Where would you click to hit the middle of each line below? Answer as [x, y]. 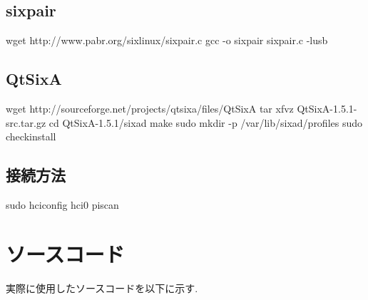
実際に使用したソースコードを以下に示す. [102, 288]
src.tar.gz [26, 122]
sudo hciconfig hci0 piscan [62, 204]
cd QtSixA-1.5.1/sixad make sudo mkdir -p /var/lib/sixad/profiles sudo [206, 122]
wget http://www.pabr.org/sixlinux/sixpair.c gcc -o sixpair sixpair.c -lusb [167, 40]
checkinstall [31, 136]
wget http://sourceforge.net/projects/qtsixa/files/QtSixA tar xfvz [150, 108]
